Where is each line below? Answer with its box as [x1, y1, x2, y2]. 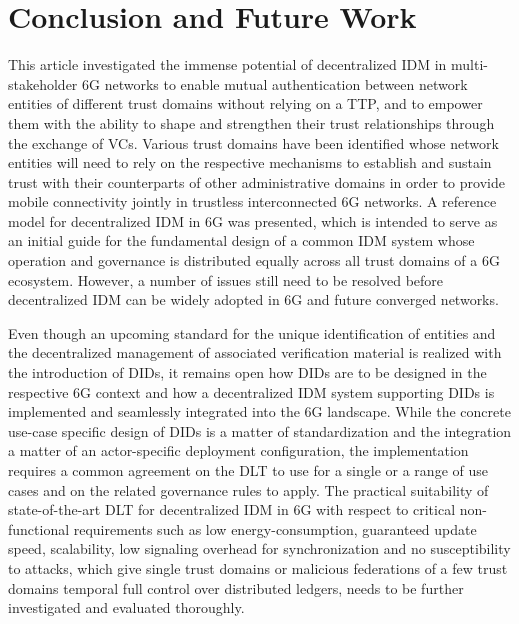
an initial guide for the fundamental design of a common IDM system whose [8, 230, 475, 251]
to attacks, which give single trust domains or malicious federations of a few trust [8, 557, 508, 578]
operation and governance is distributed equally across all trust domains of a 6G [8, 250, 500, 271]
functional [8, 518, 70, 539]
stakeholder [8, 73, 78, 94]
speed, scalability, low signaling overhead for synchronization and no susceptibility [8, 538, 511, 559]
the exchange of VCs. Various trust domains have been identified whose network [8, 132, 499, 153]
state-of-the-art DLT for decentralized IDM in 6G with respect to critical [8, 499, 456, 520]
